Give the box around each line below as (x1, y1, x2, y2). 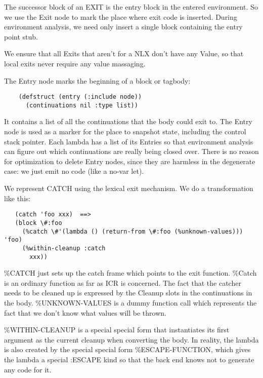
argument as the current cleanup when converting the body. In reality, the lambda (4, 334, 259, 345)
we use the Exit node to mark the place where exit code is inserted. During (4, 11, 237, 22)
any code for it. (4, 364, 52, 374)
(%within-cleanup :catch (22, 244, 106, 252)
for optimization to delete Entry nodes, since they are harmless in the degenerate (4, 156, 255, 166)
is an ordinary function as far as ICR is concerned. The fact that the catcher (4, 277, 241, 288)
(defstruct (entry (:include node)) (18, 93, 142, 101)
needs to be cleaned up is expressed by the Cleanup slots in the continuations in (4, 287, 252, 298)
